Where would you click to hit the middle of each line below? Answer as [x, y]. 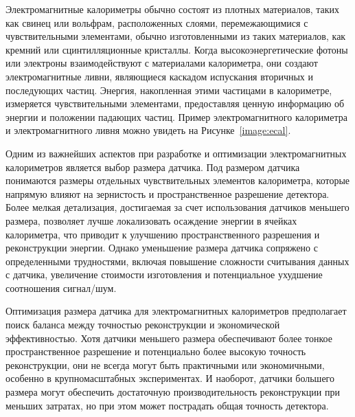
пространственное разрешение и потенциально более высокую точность [156, 351]
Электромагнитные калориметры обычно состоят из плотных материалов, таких [173, 9]
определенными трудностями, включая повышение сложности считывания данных [177, 261]
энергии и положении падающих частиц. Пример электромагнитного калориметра [176, 116]
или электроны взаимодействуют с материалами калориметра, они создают [162, 63]
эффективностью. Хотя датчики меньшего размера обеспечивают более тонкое [169, 338]
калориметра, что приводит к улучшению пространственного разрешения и [163, 234]
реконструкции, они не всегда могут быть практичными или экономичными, [165, 364]
